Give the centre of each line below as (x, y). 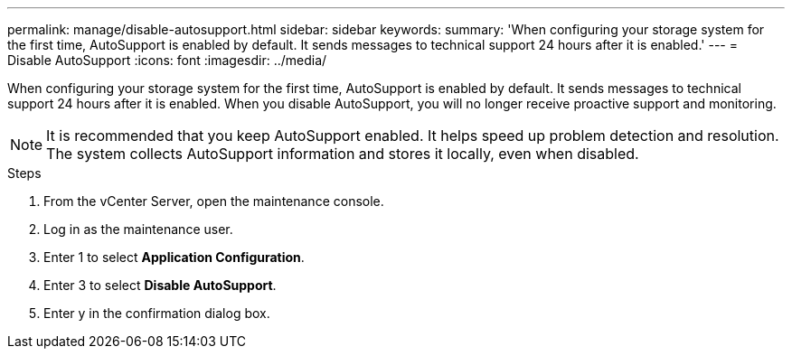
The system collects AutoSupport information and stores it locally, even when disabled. (343, 154)
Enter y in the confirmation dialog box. (157, 313)
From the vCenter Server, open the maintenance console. (214, 201)
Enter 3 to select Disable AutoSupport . (160, 285)
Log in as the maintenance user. (138, 229)
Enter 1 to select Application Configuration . (174, 257)
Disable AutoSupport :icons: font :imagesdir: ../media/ (167, 60)
